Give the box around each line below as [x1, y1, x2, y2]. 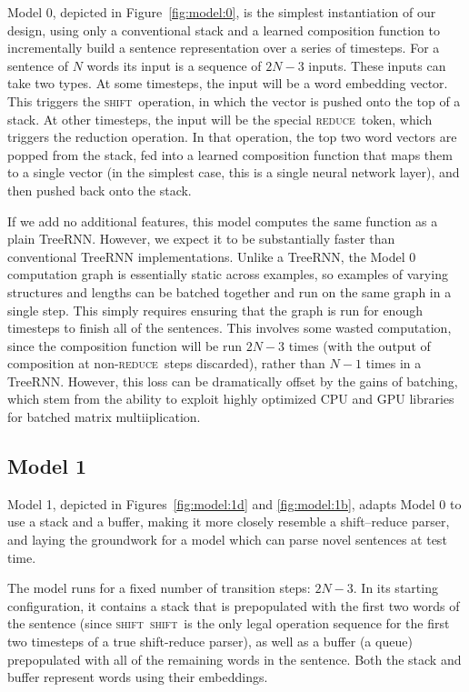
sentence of [7, 55, 68, 75]
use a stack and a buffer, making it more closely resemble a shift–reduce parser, [7, 512, 450, 531]
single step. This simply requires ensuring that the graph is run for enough [7, 300, 423, 319]
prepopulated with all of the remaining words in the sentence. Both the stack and [7, 649, 462, 668]
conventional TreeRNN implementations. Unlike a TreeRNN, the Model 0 [7, 246, 416, 266]
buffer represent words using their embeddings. [7, 667, 268, 687]
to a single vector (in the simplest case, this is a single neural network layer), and [7, 163, 460, 182]
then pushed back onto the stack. [7, 180, 192, 199]
